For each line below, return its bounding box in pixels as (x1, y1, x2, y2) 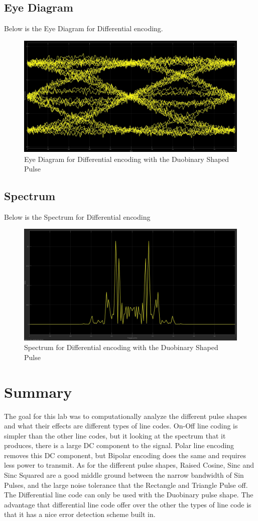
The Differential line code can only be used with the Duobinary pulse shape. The (4, 489, 253, 500)
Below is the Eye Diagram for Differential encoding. (4, 23, 163, 34)
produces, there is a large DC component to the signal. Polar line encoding (4, 440, 234, 451)
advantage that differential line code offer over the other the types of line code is (4, 499, 251, 509)
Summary (4, 381, 72, 402)
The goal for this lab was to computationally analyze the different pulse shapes (4, 410, 247, 421)
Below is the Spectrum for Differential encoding (4, 211, 151, 222)
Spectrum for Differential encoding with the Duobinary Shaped (24, 342, 218, 353)
